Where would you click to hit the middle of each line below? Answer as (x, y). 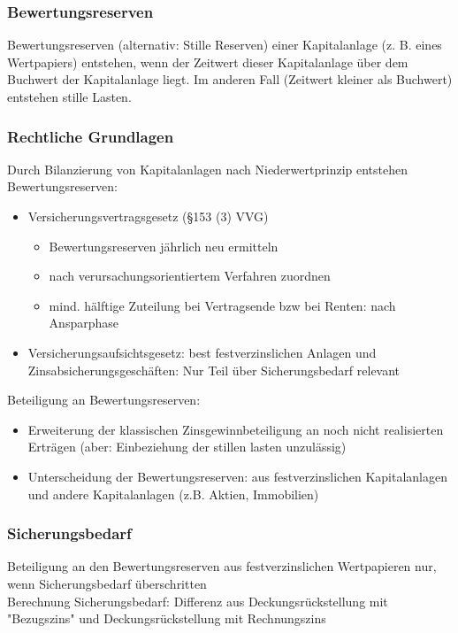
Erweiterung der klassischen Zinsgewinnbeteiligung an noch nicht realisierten (236, 429)
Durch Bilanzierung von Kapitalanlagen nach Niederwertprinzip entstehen (207, 169)
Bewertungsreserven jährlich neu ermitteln (164, 246)
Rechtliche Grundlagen (91, 136)
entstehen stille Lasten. (69, 96)
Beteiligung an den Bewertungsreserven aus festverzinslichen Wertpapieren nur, (222, 566)
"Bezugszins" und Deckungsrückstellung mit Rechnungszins (167, 618)
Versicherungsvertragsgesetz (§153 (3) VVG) (148, 216)
